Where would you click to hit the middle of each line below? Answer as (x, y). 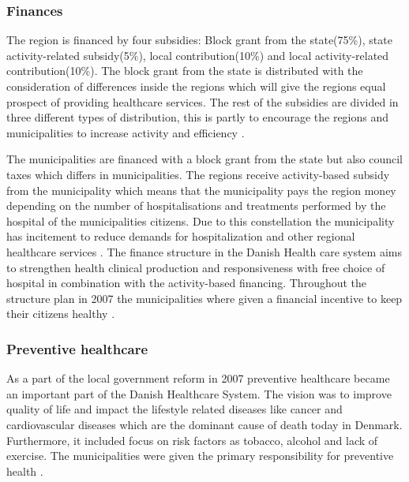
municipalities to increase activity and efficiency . (126, 132)
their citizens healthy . (61, 314)
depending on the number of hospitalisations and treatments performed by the (196, 206)
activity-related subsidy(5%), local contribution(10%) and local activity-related (198, 55)
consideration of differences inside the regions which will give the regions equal (196, 86)
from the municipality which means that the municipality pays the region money (201, 190)
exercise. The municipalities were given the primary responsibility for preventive (200, 456)
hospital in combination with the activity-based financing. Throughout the (187, 283)
